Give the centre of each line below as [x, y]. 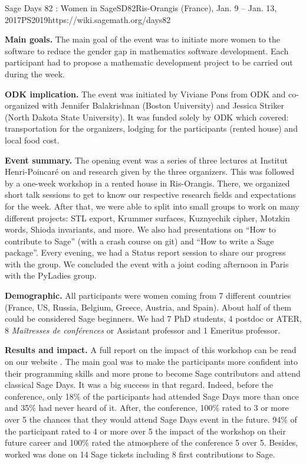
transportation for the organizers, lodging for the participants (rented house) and [151, 128]
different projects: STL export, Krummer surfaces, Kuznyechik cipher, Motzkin [147, 218]
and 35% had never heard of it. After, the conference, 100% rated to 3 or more [147, 408]
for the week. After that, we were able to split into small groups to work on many [152, 206]
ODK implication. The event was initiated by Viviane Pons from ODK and [145, 94]
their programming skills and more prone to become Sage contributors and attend [153, 373]
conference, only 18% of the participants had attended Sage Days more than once [152, 396]
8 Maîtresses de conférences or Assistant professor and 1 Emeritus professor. [143, 330]
